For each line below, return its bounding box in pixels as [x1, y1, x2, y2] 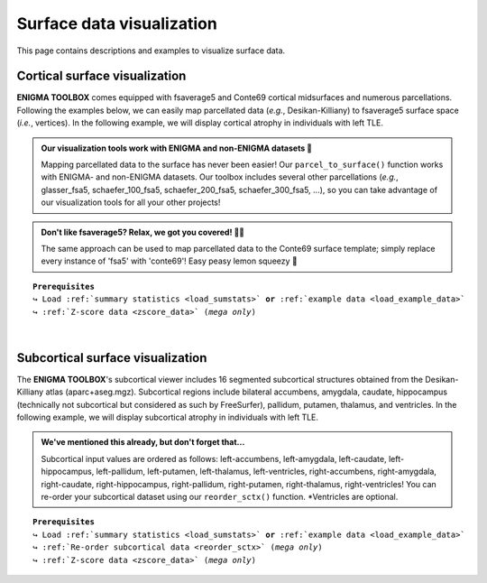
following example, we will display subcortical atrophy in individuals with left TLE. [16, 412, 319, 422]
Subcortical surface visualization [16, 350, 207, 366]
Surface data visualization [16, 14, 218, 33]
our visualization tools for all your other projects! [41, 197, 221, 208]
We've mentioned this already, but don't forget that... [41, 437, 245, 448]
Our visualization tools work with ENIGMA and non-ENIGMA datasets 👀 [41, 143, 313, 153]
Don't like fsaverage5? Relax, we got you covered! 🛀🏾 [41, 227, 245, 237]
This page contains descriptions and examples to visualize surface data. [16, 45, 286, 56]
